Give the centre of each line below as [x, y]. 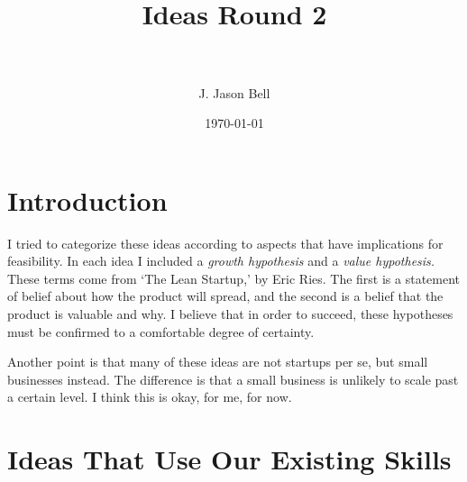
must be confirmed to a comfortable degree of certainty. [161, 331]
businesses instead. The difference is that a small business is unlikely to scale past [233, 379]
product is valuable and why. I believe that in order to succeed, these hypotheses [230, 314]
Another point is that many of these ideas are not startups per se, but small [218, 362]
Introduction [87, 200]
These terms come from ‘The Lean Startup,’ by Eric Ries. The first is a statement [234, 278]
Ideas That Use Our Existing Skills [229, 459]
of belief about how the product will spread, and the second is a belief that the [225, 296]
